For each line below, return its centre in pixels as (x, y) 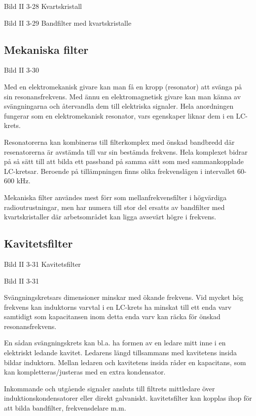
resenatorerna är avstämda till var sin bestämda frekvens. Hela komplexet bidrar (126, 151)
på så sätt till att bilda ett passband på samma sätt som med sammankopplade (124, 161)
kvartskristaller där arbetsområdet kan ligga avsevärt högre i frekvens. (110, 217)
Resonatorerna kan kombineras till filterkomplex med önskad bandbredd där (119, 142)
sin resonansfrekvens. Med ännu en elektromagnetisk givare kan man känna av (123, 96)
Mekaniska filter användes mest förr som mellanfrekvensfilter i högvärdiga (115, 197)
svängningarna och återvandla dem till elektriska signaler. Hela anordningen (119, 106)
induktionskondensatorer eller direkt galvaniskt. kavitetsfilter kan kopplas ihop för (128, 398)
